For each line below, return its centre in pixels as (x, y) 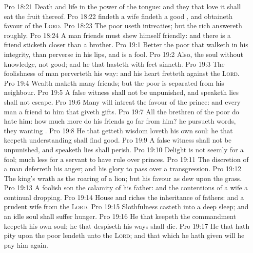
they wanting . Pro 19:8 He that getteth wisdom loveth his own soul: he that (118, 130)
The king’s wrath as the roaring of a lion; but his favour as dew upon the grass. (123, 178)
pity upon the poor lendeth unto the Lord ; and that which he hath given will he (124, 235)
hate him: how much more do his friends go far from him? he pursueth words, (120, 121)
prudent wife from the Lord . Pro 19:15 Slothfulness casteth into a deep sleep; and (126, 207)
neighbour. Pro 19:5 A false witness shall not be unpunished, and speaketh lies (121, 92)
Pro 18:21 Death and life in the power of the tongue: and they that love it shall (122, 6)
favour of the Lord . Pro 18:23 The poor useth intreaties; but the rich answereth (123, 26)
